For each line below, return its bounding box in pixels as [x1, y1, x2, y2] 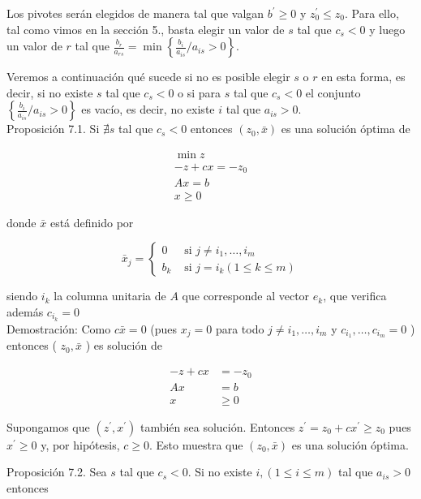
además [6, 303, 44, 320]
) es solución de [85, 337, 162, 354]
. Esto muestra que [148, 436, 243, 453]
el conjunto [305, 84, 361, 101]
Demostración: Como [6, 320, 111, 337]
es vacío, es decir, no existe [81, 101, 215, 118]
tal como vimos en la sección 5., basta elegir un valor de [6, 20, 285, 37]
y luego [369, 20, 406, 37]
